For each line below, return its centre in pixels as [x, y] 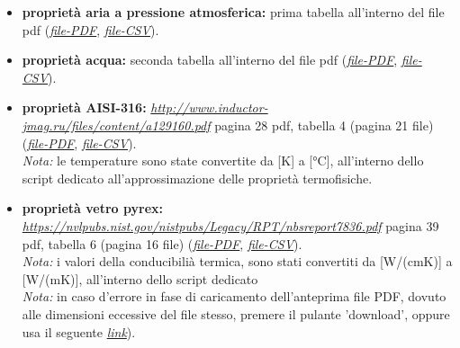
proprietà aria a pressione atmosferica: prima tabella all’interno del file [233, 12]
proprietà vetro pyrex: [93, 208]
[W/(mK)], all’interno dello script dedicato [140, 278]
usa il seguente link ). [79, 331]
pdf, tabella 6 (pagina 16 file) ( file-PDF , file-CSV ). [162, 243]
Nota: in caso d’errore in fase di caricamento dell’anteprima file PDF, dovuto [234, 296]
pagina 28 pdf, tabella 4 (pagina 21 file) [324, 125]
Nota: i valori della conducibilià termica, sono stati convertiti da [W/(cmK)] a [237, 261]
